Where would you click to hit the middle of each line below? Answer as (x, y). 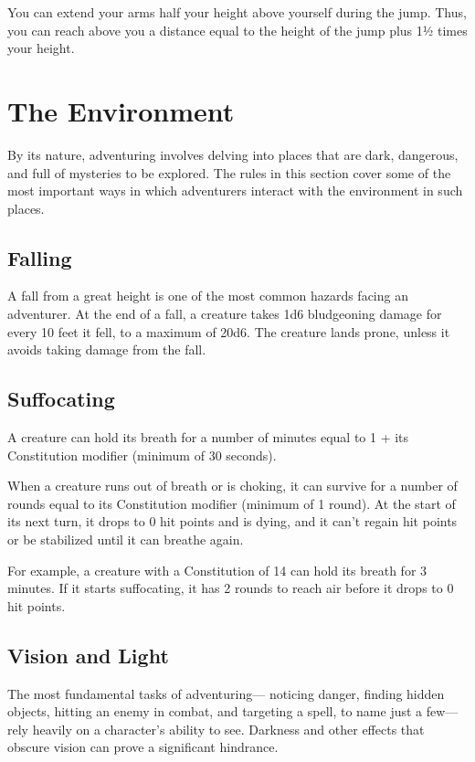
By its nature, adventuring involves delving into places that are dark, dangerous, (233, 154)
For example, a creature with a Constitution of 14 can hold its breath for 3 (217, 570)
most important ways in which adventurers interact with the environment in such (235, 190)
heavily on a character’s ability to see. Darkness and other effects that (228, 729)
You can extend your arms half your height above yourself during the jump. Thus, (237, 12)
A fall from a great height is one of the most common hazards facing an (208, 296)
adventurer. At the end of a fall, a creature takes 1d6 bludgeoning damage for (225, 314)
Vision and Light (88, 655)
